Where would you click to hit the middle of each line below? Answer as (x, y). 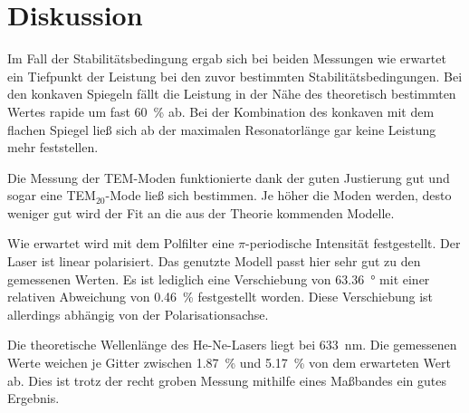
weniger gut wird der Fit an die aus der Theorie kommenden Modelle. (201, 212)
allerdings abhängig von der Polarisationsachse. (138, 314)
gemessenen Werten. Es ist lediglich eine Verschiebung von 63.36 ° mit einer (219, 279)
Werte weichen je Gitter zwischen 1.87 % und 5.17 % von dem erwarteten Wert (229, 363)
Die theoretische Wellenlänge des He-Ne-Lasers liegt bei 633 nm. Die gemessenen (232, 345)
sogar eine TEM (52, 195)
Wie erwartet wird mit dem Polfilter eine (121, 243)
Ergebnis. (33, 398)
